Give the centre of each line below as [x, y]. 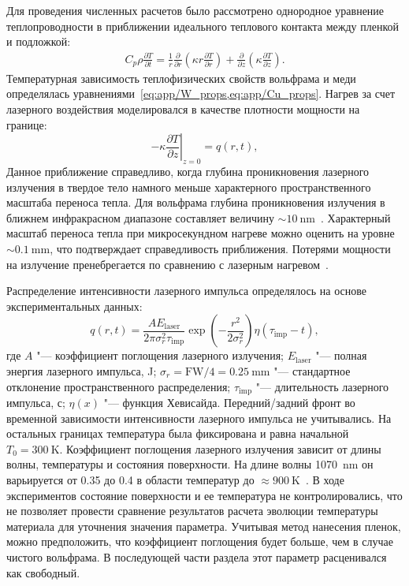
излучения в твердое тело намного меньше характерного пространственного [189, 187]
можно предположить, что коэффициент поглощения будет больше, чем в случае [200, 541]
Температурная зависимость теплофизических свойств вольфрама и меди [181, 78]
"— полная [341, 355]
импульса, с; [36, 402]
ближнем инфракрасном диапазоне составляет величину [140, 217]
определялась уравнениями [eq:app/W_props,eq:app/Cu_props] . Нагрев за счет [201, 93]
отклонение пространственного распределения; [119, 386]
